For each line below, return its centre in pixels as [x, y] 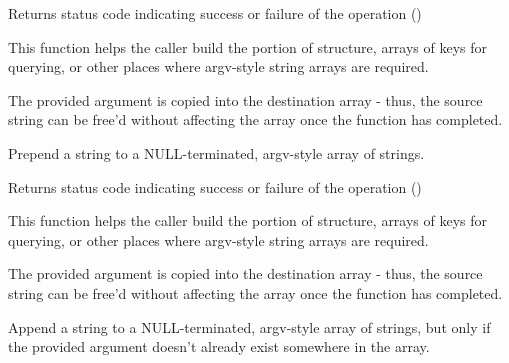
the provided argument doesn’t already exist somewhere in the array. [219, 346]
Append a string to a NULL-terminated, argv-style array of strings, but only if [249, 326]
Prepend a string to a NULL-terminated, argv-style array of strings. [216, 152]
